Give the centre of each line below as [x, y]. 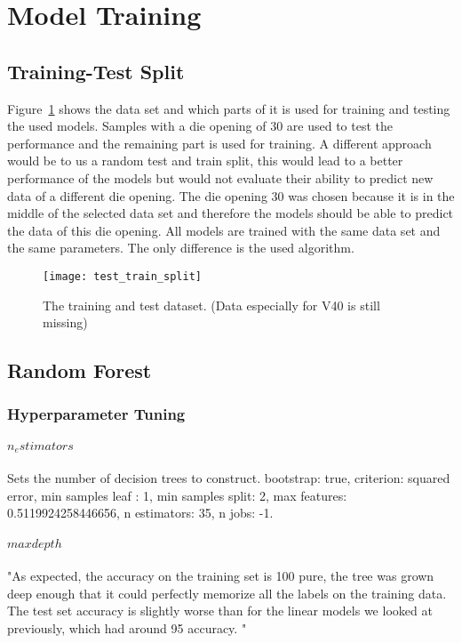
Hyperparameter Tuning [96, 414]
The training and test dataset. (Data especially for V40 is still [211, 305]
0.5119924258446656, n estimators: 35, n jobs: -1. [140, 513]
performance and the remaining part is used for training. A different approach [219, 143]
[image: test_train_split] [122, 276]
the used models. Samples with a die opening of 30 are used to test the [200, 126]
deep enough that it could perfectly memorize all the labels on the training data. [227, 593]
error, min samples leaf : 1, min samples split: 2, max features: [177, 495]
